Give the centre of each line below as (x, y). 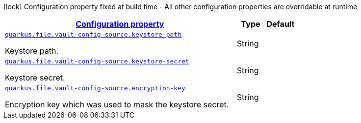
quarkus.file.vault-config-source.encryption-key (95, 88)
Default (281, 24)
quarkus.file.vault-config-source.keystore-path (93, 34)
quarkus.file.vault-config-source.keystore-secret (97, 61)
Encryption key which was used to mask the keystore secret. (117, 104)
